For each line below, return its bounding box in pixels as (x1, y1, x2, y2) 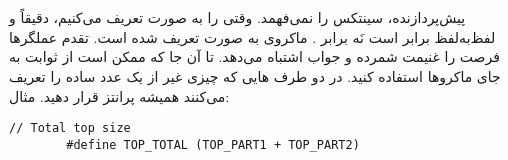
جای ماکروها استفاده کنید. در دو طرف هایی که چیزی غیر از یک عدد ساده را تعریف (9, 65, 501, 86)
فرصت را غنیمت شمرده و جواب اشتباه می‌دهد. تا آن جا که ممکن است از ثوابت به (9, 46, 500, 67)
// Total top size (9, 121, 131, 136)
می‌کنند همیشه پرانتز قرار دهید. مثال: (9, 85, 230, 106)
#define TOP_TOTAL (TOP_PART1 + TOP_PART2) (66, 137, 360, 152)
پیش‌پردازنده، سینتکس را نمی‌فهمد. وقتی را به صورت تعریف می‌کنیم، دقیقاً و (9, 7, 466, 28)
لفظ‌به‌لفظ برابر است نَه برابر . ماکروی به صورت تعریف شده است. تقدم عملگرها (9, 26, 496, 47)
